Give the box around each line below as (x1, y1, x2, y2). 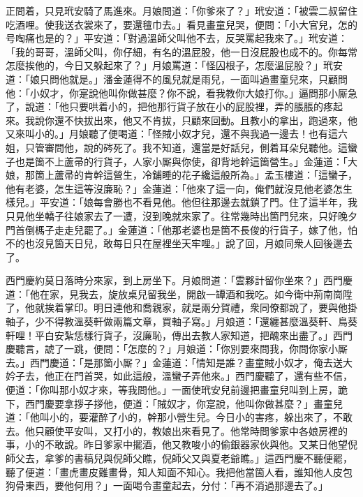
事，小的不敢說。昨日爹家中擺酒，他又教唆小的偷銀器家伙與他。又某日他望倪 (6, 437, 357, 452)
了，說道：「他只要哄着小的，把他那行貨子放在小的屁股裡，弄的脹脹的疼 (6, 99, 333, 114)
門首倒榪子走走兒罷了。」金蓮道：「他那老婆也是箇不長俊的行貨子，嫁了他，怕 (6, 222, 357, 237)
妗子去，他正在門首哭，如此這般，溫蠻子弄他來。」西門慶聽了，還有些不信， (6, 369, 353, 383)
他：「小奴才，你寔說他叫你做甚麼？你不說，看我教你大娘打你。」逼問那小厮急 (6, 85, 357, 100)
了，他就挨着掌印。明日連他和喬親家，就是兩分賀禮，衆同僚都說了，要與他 (6, 300, 348, 315)
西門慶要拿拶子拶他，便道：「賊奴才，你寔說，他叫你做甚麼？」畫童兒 (24, 396, 343, 410)
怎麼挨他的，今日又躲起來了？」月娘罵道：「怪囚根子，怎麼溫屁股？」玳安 (6, 58, 343, 73)
